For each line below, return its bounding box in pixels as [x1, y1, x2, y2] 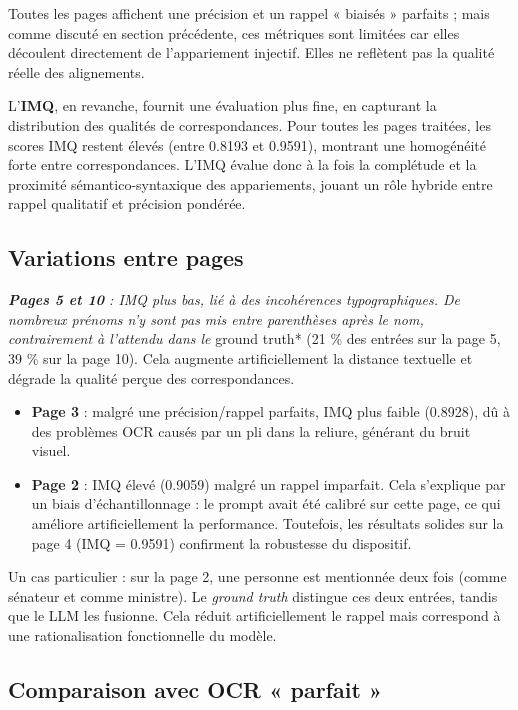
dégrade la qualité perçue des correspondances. [8, 367, 295, 388]
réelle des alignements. [8, 61, 145, 82]
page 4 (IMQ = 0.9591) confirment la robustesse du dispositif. [31, 532, 412, 553]
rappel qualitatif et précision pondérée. [8, 193, 246, 214]
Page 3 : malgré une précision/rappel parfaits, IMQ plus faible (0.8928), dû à [31, 401, 510, 422]
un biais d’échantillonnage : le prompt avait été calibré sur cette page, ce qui [31, 493, 501, 514]
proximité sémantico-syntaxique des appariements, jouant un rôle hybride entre [8, 173, 493, 194]
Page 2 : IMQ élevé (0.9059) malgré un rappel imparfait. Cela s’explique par [31, 473, 506, 494]
